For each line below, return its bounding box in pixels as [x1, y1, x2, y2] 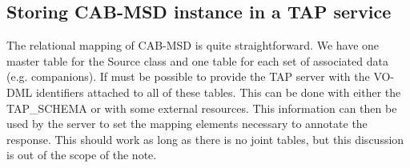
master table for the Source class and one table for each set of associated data [6, 52, 388, 69]
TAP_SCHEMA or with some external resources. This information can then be [6, 99, 397, 116]
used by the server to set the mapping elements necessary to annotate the [6, 115, 368, 132]
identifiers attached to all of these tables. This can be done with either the [35, 83, 401, 100]
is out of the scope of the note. [6, 146, 157, 163]
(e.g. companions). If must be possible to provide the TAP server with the [6, 68, 370, 85]
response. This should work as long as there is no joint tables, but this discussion [6, 130, 404, 147]
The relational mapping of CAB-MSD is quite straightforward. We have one [6, 37, 380, 54]
